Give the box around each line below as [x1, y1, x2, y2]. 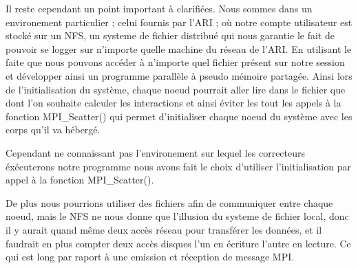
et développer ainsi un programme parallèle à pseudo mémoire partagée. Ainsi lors [6, 68, 352, 82]
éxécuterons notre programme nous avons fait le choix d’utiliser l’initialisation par [6, 159, 351, 173]
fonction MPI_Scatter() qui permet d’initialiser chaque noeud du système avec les [6, 109, 352, 123]
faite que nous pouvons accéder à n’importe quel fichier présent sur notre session [6, 55, 345, 69]
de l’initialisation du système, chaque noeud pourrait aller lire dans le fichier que [6, 82, 346, 96]
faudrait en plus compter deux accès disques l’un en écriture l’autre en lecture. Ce [6, 236, 351, 250]
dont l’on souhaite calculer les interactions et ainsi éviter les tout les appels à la [6, 96, 341, 110]
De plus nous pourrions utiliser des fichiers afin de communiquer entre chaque [6, 195, 333, 210]
